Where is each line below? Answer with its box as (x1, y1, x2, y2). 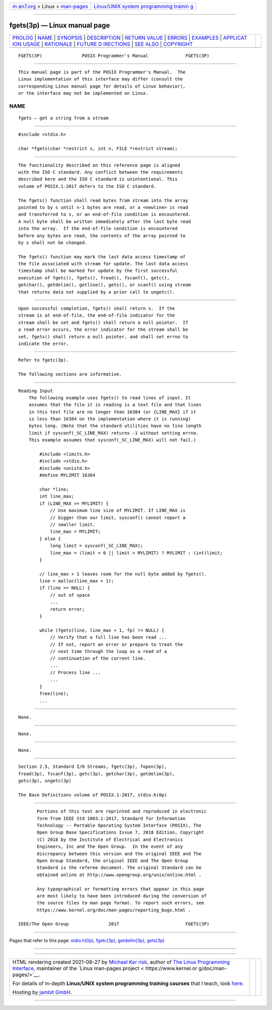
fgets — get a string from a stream (18, 115, 109, 121)
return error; (50, 606, 85, 612)
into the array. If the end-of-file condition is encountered (18, 226, 178, 232)
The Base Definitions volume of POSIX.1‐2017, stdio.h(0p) (18, 792, 167, 798)
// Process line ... (50, 670, 101, 676)
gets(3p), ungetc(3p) (18, 778, 72, 784)
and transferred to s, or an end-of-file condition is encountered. (18, 211, 191, 218)
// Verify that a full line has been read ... (50, 634, 167, 640)
